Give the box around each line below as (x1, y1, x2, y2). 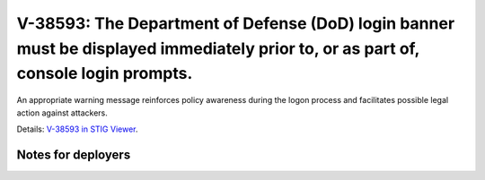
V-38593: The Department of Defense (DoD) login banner (16, 13, 455, 33)
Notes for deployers (16, 147, 131, 162)
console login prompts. (16, 64, 193, 84)
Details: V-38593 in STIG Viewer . (16, 124, 138, 134)
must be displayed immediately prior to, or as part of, (16, 39, 419, 58)
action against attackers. (16, 107, 108, 118)
